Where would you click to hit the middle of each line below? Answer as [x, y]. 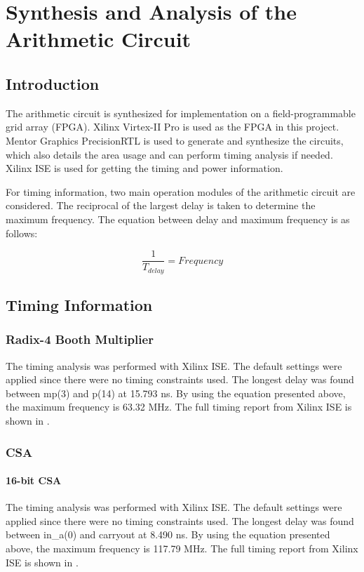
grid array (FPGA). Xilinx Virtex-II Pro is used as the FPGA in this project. [173, 127]
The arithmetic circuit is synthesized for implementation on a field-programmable [181, 113]
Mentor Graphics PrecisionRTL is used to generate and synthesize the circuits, [175, 140]
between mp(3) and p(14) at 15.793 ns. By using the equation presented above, [176, 393]
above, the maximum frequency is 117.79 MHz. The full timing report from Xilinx [182, 548]
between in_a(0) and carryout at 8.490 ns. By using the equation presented [168, 534]
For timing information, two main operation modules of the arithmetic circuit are [181, 191]
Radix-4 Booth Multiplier [80, 339]
